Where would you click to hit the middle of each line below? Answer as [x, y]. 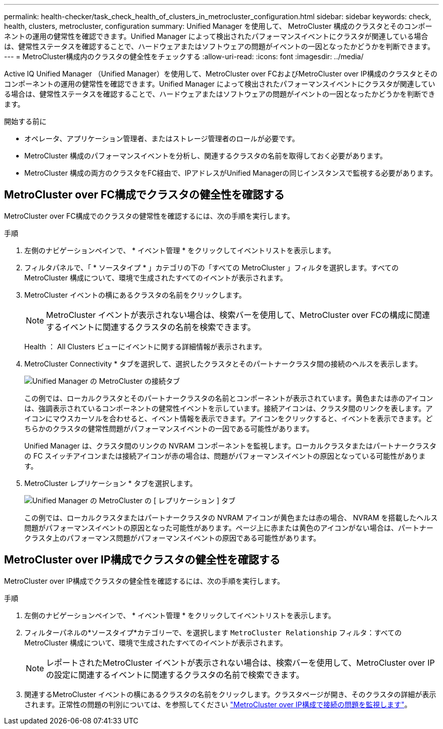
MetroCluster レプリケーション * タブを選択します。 [111, 483]
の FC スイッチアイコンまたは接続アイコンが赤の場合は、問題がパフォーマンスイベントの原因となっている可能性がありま [225, 456]
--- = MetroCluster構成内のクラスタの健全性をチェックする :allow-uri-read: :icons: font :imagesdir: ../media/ [184, 56]
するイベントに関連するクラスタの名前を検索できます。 [151, 327]
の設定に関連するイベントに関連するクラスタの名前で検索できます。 [175, 675]
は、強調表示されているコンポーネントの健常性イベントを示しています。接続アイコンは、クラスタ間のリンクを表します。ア [229, 408]
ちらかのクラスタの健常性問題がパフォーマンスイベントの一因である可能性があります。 [169, 428]
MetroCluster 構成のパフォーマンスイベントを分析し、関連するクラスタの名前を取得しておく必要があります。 [206, 156]
